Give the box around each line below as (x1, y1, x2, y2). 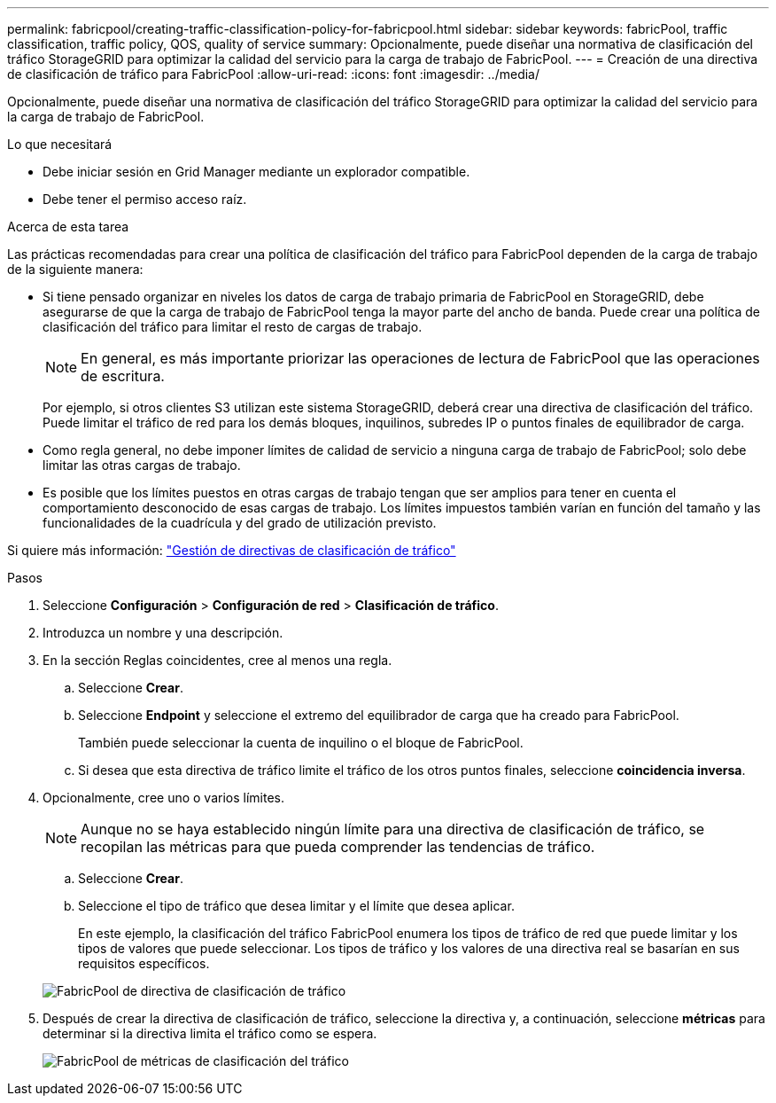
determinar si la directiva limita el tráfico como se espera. (43, 1026, 377, 1041)
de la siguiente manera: (7, 262, 144, 277)
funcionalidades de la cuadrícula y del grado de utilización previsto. (43, 515, 437, 530)
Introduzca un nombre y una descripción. (43, 625, 283, 640)
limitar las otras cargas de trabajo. (43, 458, 241, 473)
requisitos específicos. (78, 956, 210, 971)
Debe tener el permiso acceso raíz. (43, 192, 247, 207)
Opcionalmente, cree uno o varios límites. (43, 790, 285, 805)
